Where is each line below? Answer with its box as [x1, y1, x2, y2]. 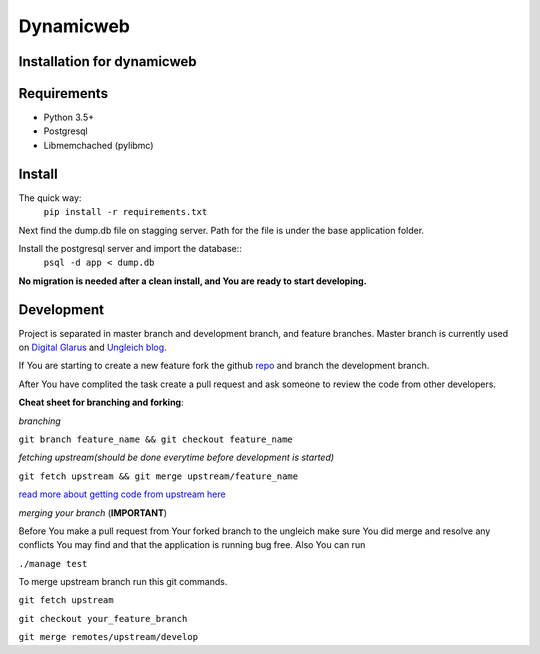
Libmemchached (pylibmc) [43, 139, 154, 151]
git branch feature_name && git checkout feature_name [18, 433, 294, 445]
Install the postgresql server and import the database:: [18, 242, 242, 254]
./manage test [18, 558, 88, 569]
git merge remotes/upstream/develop [18, 631, 199, 643]
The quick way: [18, 191, 82, 204]
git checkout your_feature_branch [18, 613, 188, 624]
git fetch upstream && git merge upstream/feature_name [18, 470, 299, 482]
